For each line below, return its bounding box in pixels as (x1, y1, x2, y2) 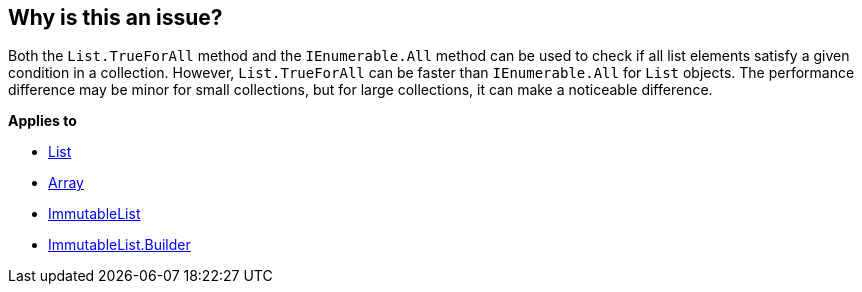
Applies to (8, 112, 77, 130)
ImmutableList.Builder (48, 236, 191, 254)
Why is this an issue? (8, 5, 223, 30)
